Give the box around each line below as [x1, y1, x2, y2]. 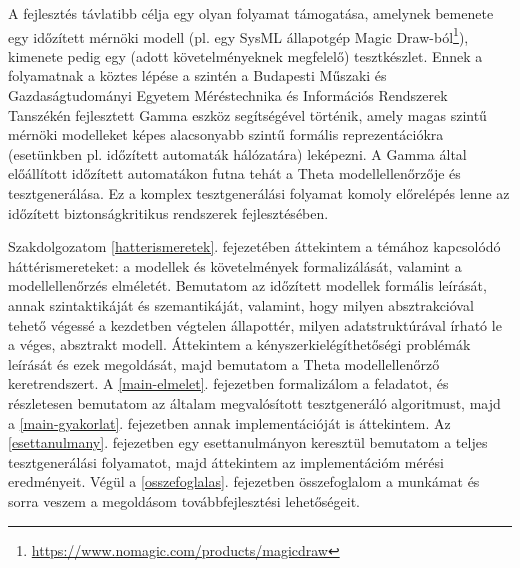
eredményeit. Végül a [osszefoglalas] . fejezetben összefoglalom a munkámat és [8, 471, 480, 492]
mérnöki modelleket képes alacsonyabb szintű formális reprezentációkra [8, 124, 444, 145]
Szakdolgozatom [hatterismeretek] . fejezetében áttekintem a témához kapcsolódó [8, 236, 501, 257]
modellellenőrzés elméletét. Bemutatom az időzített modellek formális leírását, [8, 275, 487, 296]
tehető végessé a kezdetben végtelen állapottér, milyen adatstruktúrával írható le [8, 314, 502, 335]
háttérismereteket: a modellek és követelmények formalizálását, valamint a [8, 255, 462, 276]
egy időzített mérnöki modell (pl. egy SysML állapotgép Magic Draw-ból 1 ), [8, 23, 469, 47]
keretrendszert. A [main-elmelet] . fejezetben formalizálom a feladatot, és [8, 373, 449, 394]
